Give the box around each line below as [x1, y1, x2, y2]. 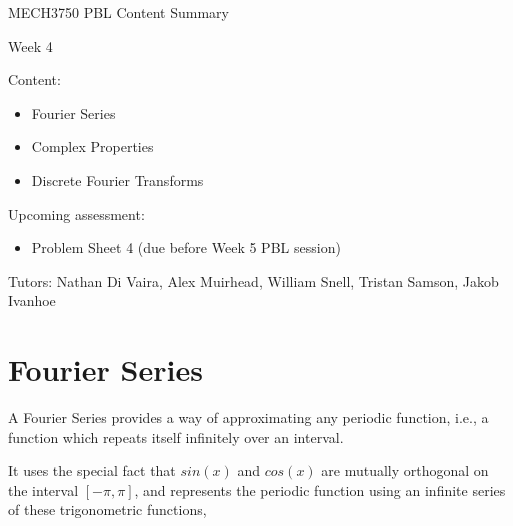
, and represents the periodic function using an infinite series [134, 479, 506, 500]
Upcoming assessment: [8, 203, 145, 224]
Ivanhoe [8, 290, 56, 311]
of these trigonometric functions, [8, 499, 207, 520]
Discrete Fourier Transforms [31, 169, 204, 190]
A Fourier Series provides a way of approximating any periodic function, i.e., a [8, 407, 489, 428]
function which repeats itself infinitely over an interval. [8, 426, 344, 447]
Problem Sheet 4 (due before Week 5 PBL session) [31, 237, 341, 258]
